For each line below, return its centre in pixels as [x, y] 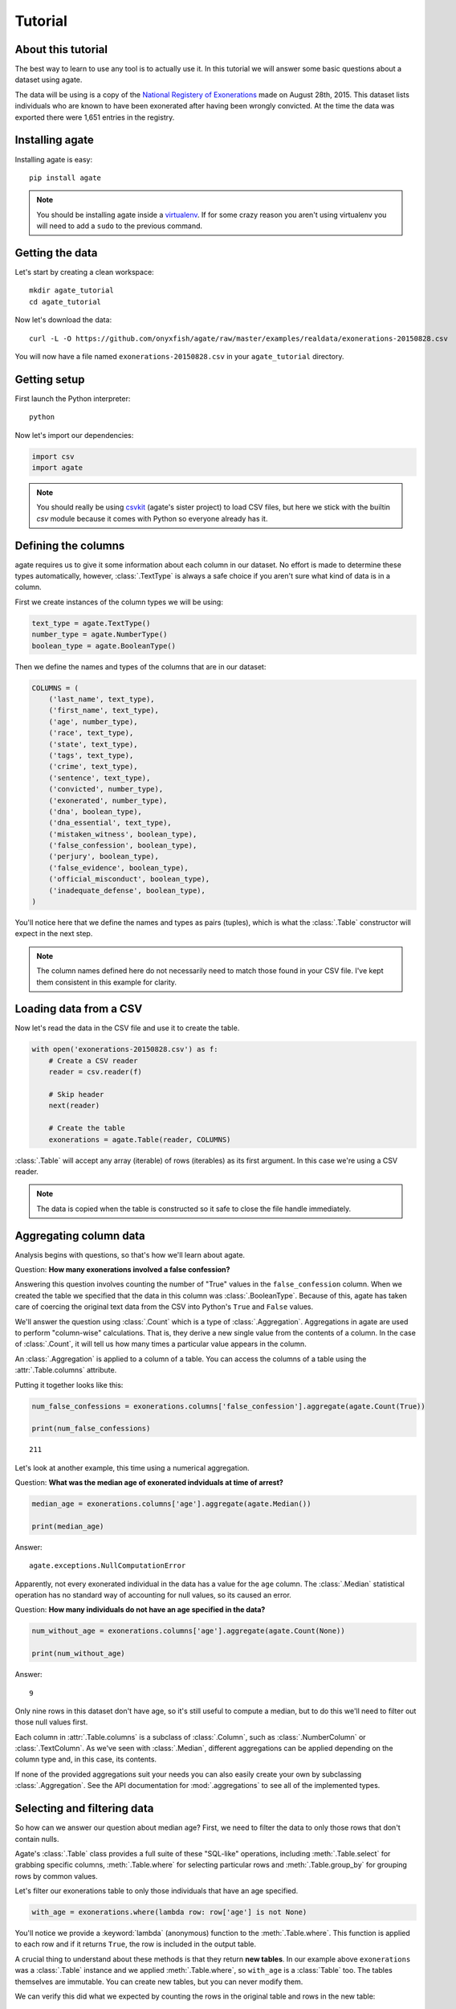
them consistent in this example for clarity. [106, 982]
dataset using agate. [49, 80]
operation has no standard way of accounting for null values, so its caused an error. [153, 1595]
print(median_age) [68, 1526]
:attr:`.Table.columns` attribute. [66, 1370]
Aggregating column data [80, 1236]
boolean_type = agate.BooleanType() [104, 646]
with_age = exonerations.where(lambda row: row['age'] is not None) [169, 1912]
